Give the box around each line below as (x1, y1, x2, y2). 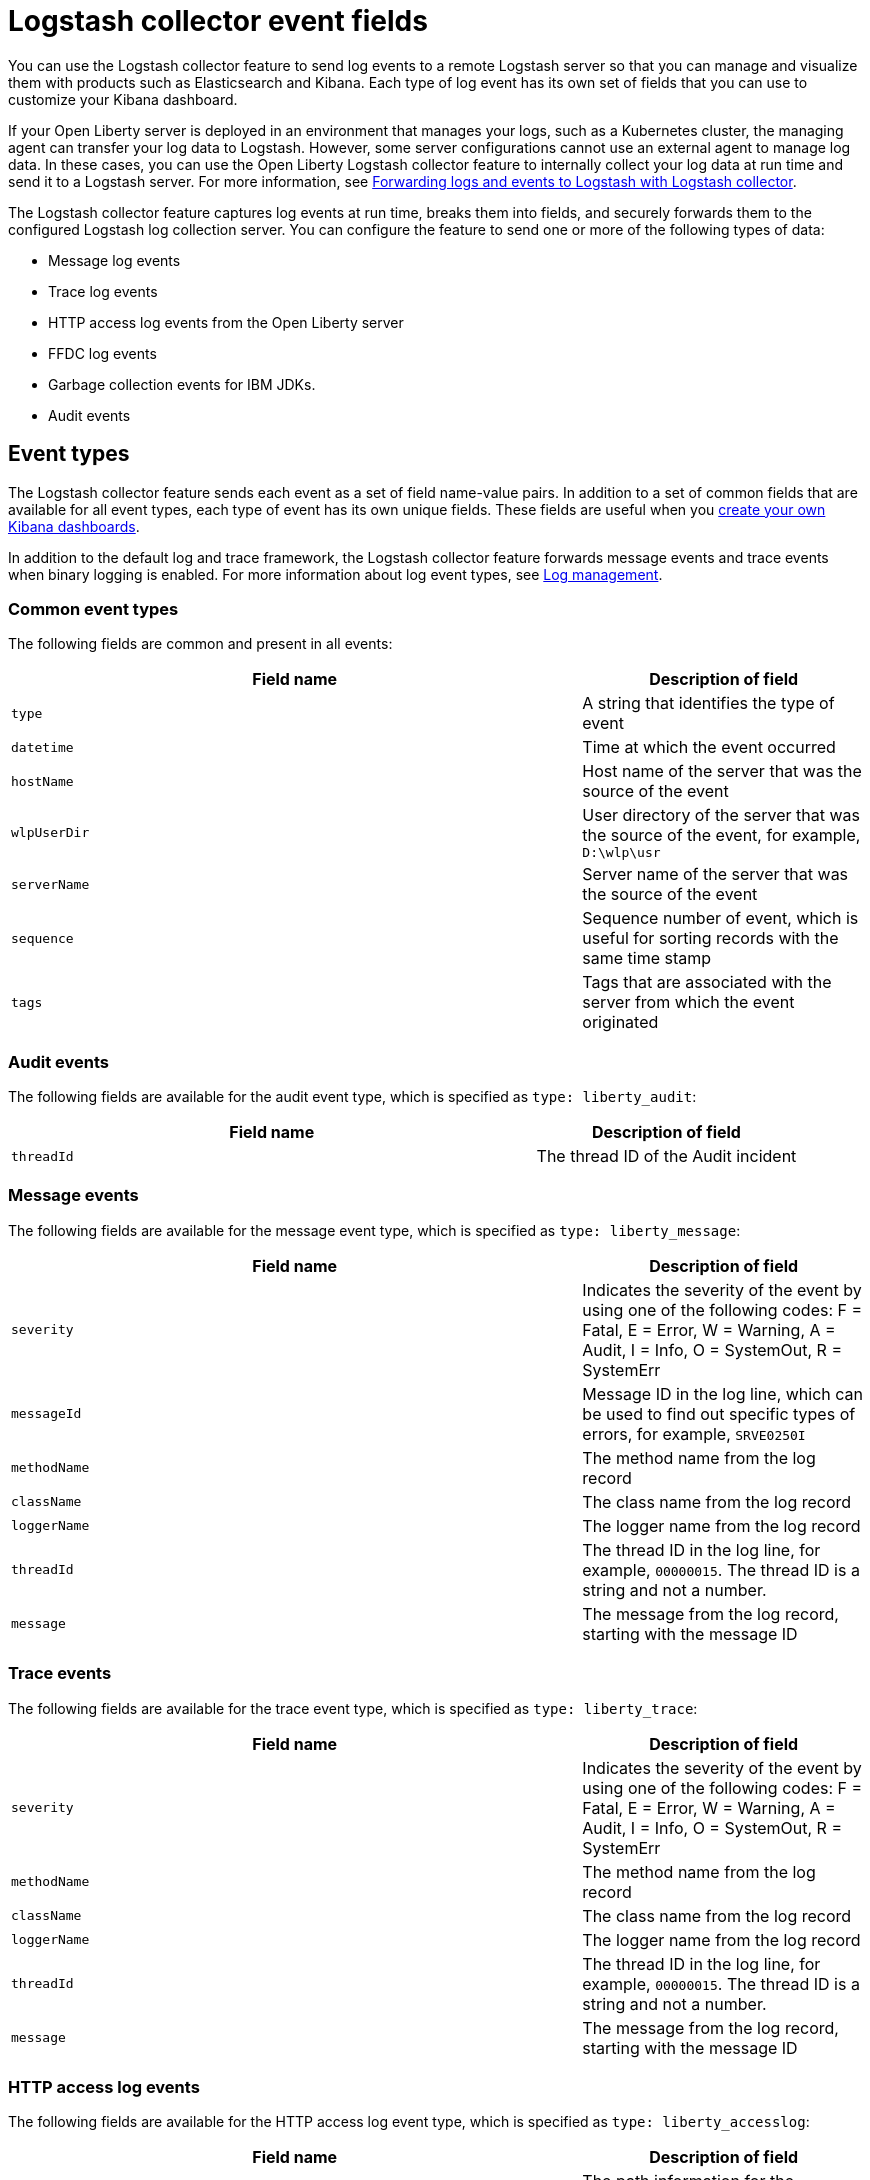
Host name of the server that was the (582, 761, 862, 782)
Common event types (8, 598, 179, 619)
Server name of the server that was (582, 864, 849, 885)
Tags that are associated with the (582, 972, 832, 993)
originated (582, 1012, 659, 1033)
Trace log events (48, 282, 158, 300)
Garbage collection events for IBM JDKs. (48, 375, 316, 393)
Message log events (48, 251, 181, 269)
